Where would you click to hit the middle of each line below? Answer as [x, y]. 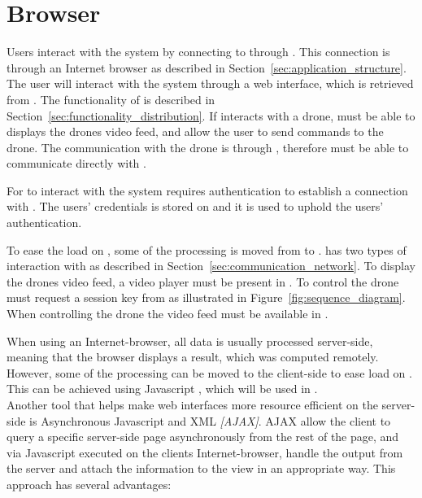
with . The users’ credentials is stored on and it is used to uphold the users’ [195, 206]
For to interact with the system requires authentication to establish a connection [207, 190]
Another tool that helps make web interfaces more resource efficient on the [192, 404]
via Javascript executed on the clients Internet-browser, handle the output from [205, 452]
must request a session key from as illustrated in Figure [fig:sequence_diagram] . [206, 297]
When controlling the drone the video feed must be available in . [167, 314]
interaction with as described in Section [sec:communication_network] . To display [211, 266]
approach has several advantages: [89, 484]
